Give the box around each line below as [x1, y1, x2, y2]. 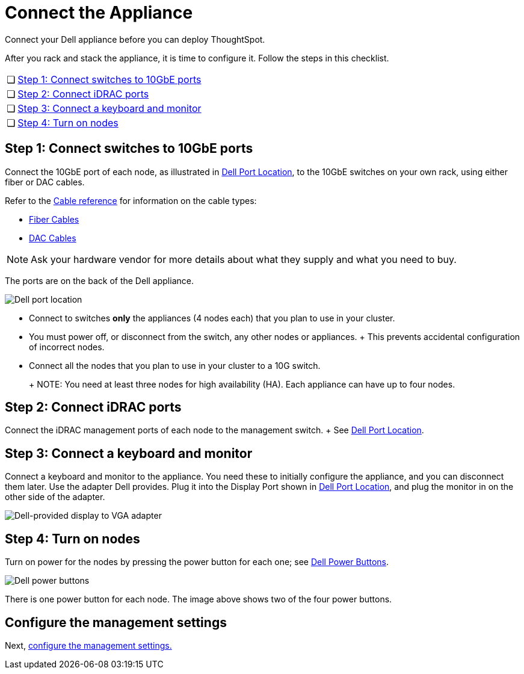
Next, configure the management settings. [5, 640, 172, 651]
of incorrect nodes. [29, 341, 105, 352]
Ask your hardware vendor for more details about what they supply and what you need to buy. [31, 253, 457, 265]
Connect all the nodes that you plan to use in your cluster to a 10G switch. [29, 360, 321, 371]
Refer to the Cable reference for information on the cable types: [5, 195, 257, 206]
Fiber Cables [29, 214, 79, 224]
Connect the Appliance [5, 2, 193, 23]
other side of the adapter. [5, 492, 105, 502]
